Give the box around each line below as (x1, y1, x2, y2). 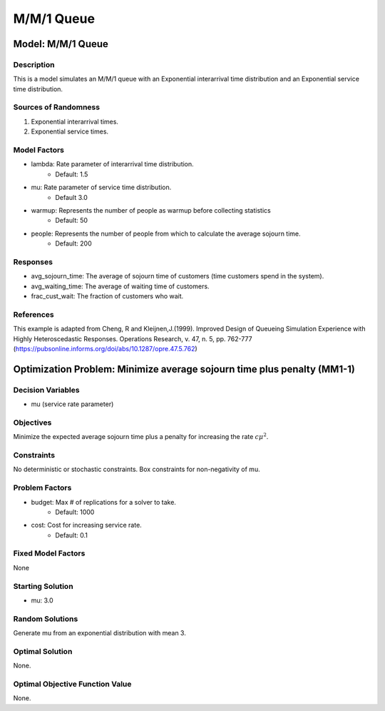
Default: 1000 (55, 508, 95, 516)
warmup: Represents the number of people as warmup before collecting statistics (31, 206, 271, 214)
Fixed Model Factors (13, 548, 86, 558)
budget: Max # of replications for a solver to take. (31, 498, 176, 506)
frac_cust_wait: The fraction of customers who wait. (31, 292, 184, 301)
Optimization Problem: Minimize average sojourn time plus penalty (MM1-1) (13, 363, 356, 375)
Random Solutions (13, 614, 78, 624)
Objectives (13, 418, 52, 428)
